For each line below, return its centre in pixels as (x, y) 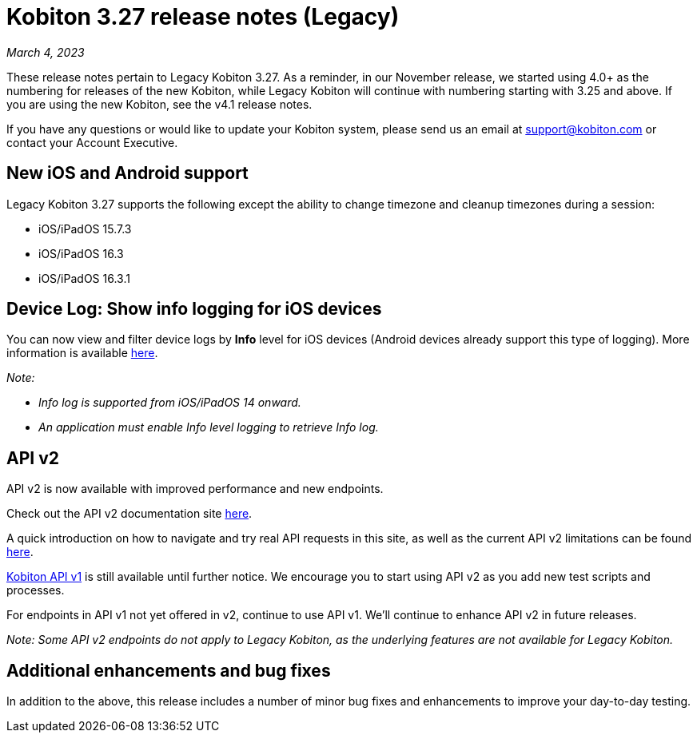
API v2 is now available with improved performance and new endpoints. (195, 489)
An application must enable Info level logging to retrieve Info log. (209, 427)
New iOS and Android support (127, 173)
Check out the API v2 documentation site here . (129, 514)
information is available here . (82, 353)
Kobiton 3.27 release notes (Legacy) (203, 17)
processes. (36, 590)
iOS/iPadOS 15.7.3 (85, 228)
